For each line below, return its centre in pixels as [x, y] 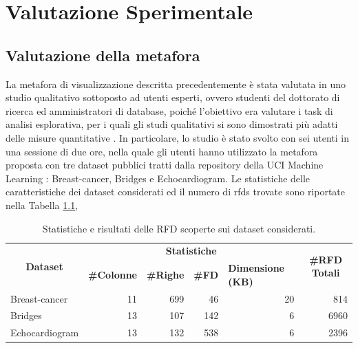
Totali [326, 273]
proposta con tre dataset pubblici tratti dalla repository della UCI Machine [165, 165]
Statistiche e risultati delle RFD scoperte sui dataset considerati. [179, 228]
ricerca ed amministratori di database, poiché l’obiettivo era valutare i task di [169, 110]
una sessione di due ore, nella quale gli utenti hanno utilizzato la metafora [162, 151]
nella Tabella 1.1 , [42, 205]
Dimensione [256, 268]
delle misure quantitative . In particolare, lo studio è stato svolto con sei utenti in [178, 137]
